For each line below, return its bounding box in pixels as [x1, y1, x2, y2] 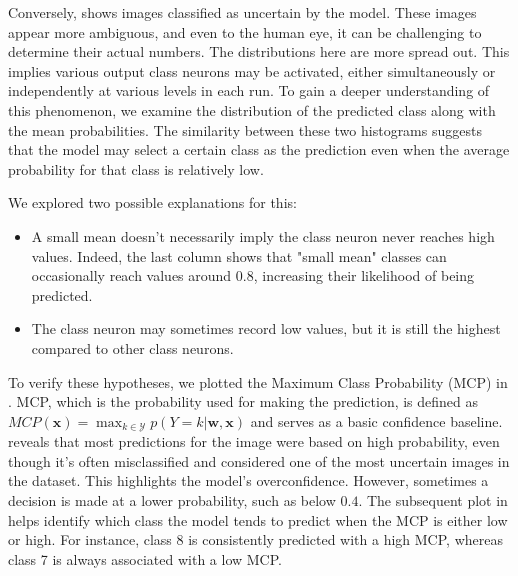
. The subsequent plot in [358, 489, 508, 510]
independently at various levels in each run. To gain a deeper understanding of [8, 80, 490, 101]
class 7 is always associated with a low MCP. [8, 548, 282, 569]
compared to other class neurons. [31, 337, 234, 358]
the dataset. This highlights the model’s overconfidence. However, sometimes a [8, 470, 489, 491]
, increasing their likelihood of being [253, 265, 475, 286]
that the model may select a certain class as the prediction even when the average [8, 139, 510, 160]
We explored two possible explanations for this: [8, 192, 297, 213]
